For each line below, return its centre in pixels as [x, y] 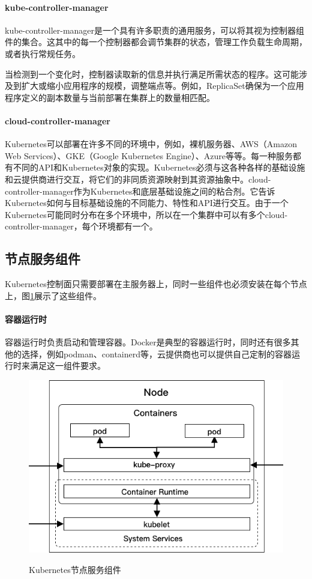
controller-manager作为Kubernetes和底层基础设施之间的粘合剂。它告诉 [140, 191]
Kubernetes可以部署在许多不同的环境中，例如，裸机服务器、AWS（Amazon [151, 144]
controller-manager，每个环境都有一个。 [81, 226]
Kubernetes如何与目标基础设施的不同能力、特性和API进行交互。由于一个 [147, 203]
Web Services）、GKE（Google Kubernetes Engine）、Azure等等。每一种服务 [149, 155]
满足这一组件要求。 [67, 365]
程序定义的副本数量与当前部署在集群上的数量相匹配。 [110, 97]
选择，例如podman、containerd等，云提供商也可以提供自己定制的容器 [157, 353]
